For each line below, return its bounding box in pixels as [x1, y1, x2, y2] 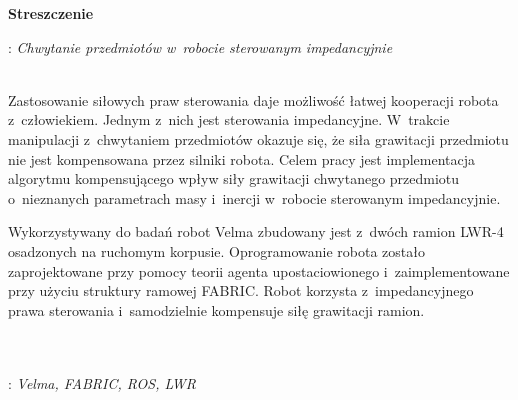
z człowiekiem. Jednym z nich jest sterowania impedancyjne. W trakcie [8, 109, 450, 130]
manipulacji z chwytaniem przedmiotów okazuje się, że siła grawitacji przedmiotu [8, 128, 509, 149]
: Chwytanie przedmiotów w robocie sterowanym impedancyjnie [8, 36, 393, 57]
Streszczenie [8, 3, 94, 23]
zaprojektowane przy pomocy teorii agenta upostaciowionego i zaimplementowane [8, 260, 510, 281]
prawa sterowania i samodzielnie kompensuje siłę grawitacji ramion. [8, 299, 425, 320]
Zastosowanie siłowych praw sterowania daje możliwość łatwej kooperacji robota [8, 89, 499, 110]
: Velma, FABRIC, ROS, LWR [8, 372, 197, 393]
